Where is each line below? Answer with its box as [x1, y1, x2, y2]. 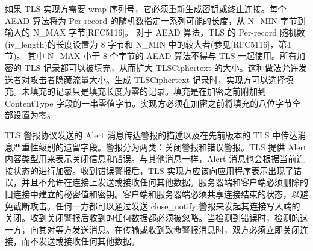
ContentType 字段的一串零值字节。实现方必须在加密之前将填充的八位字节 [5, 96, 293, 109]
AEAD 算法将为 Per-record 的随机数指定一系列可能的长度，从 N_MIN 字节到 [5, 14, 306, 26]
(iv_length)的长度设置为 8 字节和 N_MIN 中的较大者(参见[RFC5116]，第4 [5, 37, 291, 50]
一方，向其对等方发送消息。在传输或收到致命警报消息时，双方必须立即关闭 [5, 223, 300, 235]
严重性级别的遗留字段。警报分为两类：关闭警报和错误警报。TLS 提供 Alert [13, 140, 307, 153]
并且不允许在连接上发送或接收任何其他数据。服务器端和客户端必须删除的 [21, 176, 308, 188]
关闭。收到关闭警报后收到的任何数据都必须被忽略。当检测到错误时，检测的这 [5, 211, 308, 224]
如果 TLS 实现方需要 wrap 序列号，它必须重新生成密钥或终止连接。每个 [5, 2, 287, 14]
